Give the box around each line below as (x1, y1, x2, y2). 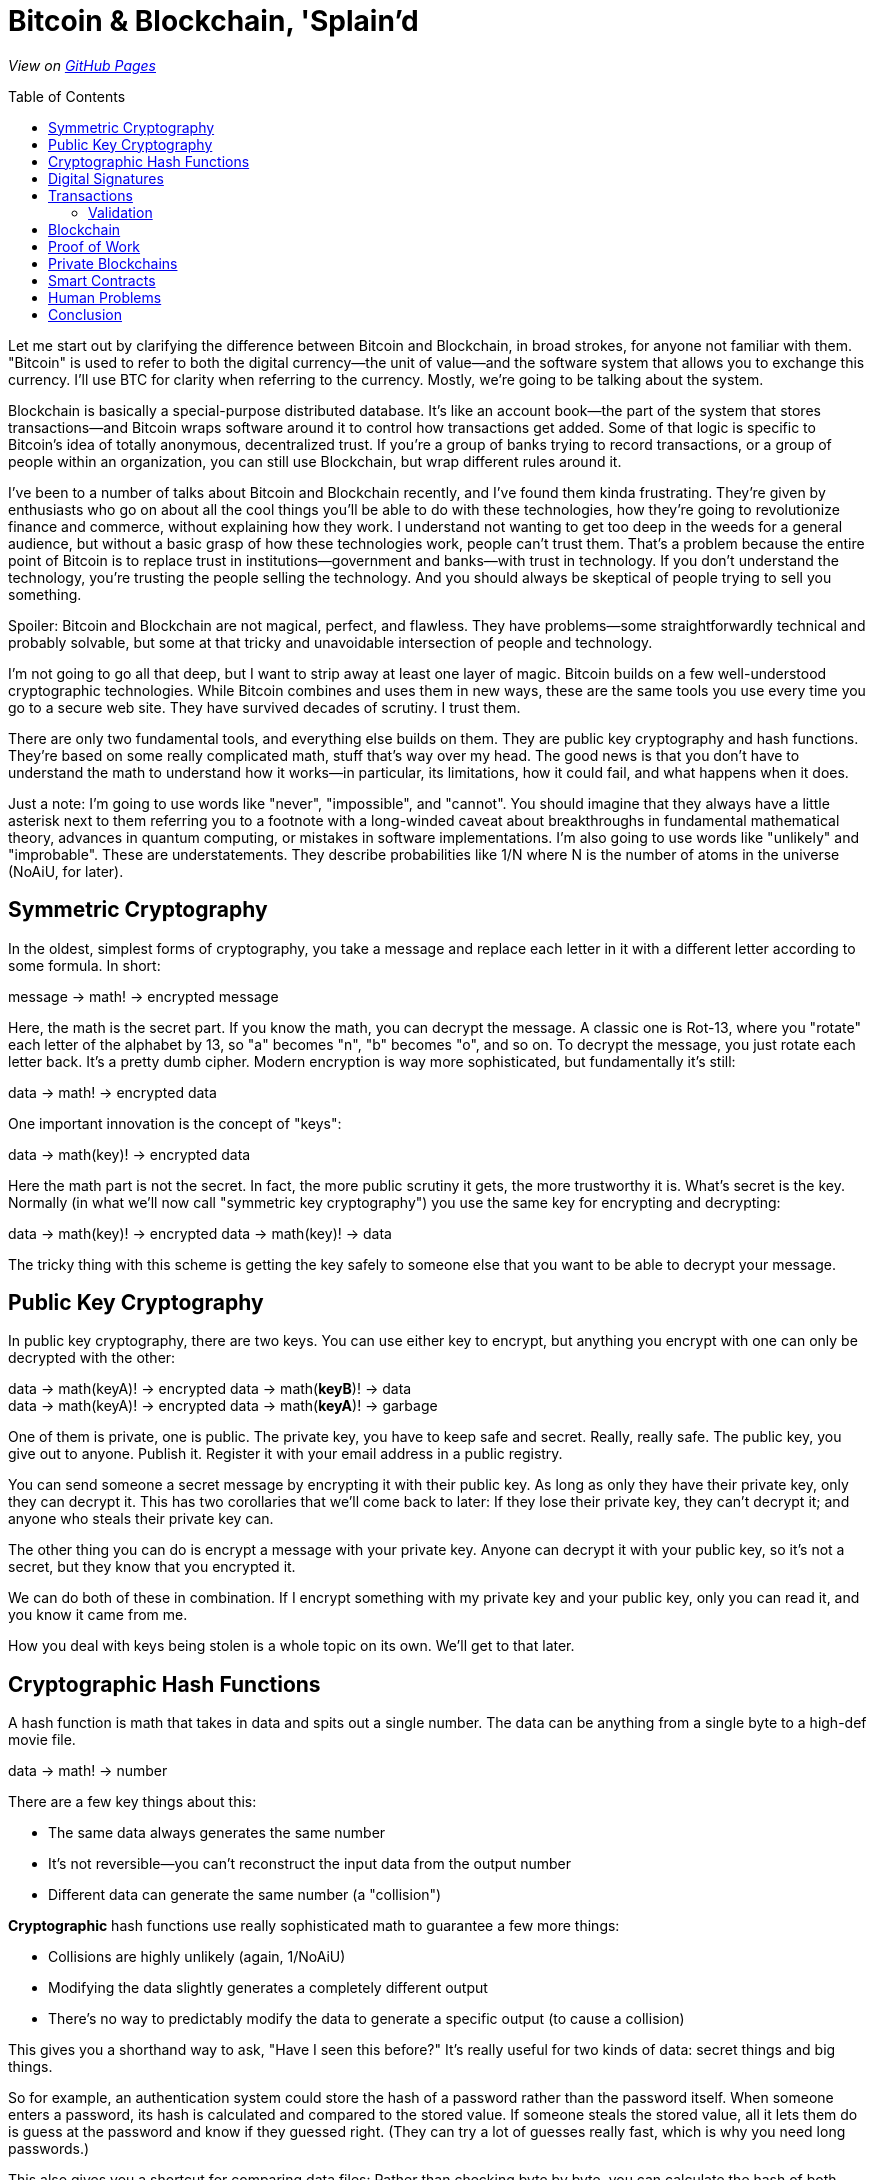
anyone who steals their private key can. (8, 1510, 274, 1528)
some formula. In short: (8, 956, 161, 974)
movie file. (8, 1731, 76, 1749)
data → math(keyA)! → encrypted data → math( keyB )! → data (8, 1380, 412, 1398)
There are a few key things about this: (8, 1793, 257, 1811)
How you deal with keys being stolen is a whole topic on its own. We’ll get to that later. (8, 1637, 575, 1655)
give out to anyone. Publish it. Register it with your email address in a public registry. (8, 1445, 563, 1463)
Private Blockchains (48, 254, 178, 272)
